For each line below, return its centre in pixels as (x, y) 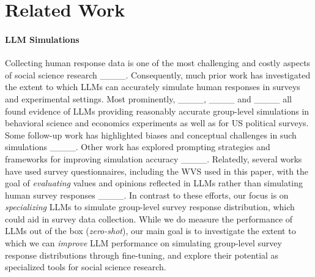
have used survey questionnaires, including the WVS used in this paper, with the (157, 171)
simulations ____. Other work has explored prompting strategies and (138, 147)
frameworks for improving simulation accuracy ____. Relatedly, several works (154, 158)
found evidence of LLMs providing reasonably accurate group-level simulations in (157, 111)
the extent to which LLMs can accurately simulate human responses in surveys (153, 87)
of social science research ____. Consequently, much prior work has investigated (158, 74)
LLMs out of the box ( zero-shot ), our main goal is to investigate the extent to (150, 231)
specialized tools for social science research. (86, 267)
